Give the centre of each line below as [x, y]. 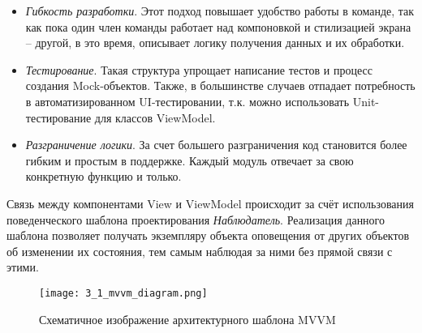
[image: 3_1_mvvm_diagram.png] [123, 293]
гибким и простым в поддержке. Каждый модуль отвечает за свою [189, 160]
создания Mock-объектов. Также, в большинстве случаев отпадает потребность [220, 85]
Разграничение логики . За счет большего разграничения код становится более [216, 145]
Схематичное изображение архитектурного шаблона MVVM [187, 319]
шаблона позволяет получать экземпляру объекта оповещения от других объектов [208, 235]
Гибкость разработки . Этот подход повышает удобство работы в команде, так [220, 11]
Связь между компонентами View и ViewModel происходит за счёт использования [210, 203]
